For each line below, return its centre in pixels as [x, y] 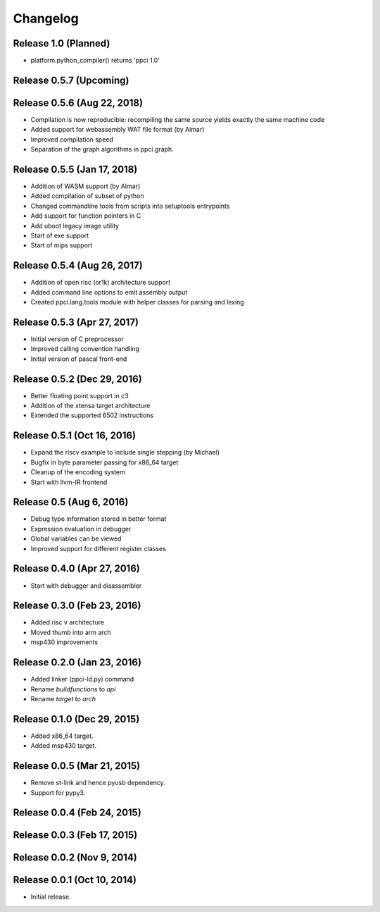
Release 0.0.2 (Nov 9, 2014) [75, 857]
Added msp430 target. [64, 746]
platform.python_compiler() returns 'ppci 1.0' [95, 61]
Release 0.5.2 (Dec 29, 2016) [77, 379]
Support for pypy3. [58, 792]
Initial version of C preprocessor [77, 339]
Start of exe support [60, 235]
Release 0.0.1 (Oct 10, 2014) [75, 880]
